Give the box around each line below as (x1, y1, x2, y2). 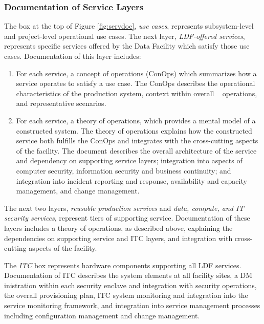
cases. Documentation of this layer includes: (4, 51, 141, 61)
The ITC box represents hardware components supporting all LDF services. (4, 260, 241, 270)
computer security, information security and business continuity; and (16, 165, 231, 176)
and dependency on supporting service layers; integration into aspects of (16, 155, 243, 166)
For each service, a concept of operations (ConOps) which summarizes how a (16, 68, 257, 78)
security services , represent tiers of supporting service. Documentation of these (4, 212, 250, 223)
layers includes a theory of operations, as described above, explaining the (4, 222, 233, 233)
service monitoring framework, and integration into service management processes (4, 300, 260, 311)
